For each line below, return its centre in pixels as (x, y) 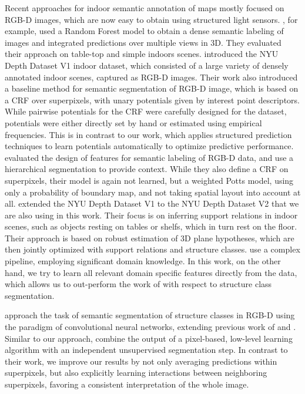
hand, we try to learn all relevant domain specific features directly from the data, (151, 272)
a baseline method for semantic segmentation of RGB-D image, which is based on (152, 88)
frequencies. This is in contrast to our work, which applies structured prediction (148, 134)
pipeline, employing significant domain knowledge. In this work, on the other (143, 261)
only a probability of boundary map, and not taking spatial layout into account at (153, 192)
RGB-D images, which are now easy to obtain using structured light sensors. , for (151, 19)
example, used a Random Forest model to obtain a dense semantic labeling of (144, 31)
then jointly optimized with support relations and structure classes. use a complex (152, 249)
